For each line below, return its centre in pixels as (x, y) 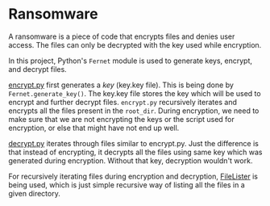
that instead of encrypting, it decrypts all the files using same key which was (135, 152)
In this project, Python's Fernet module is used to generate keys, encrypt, (130, 61)
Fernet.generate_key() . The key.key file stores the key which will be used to (135, 93)
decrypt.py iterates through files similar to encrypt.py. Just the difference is (134, 143)
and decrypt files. (37, 69)
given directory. (34, 193)
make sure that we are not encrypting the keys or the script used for (122, 119)
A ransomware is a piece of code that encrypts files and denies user (122, 36)
